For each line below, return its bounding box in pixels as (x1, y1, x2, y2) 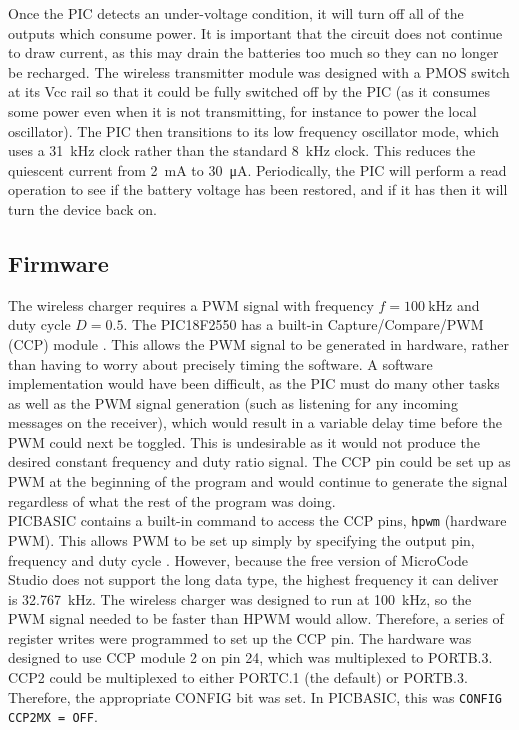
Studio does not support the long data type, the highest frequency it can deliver (8, 569, 499, 590)
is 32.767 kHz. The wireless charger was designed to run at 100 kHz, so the (8, 588, 472, 609)
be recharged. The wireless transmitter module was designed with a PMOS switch (8, 61, 510, 82)
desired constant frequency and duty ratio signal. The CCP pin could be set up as (8, 451, 511, 472)
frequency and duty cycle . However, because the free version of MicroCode (8, 549, 468, 570)
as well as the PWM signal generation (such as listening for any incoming (8, 392, 458, 413)
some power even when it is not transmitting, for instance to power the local (8, 100, 477, 121)
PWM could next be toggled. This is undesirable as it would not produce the (8, 431, 480, 452)
